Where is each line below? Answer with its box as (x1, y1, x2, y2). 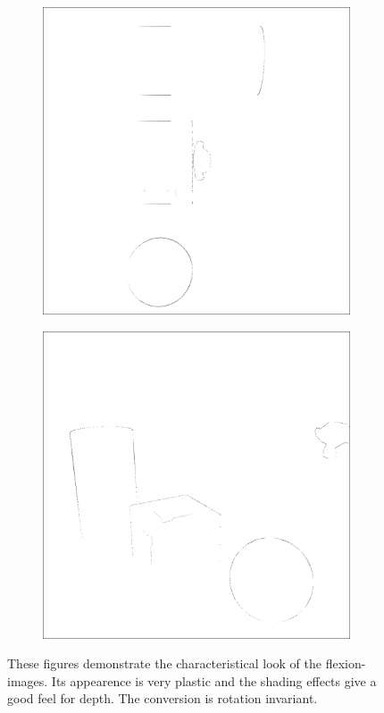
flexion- (325, 654, 366, 673)
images (7, 671, 45, 690)
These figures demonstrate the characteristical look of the (7, 654, 321, 673)
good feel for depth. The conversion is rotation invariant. (7, 689, 318, 708)
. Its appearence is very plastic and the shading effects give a (44, 671, 377, 690)
